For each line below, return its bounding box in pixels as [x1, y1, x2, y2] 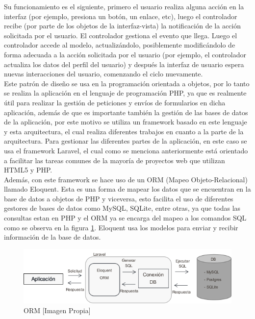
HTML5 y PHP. [4, 165, 52, 175]
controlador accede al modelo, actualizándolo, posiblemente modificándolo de [4, 40, 235, 50]
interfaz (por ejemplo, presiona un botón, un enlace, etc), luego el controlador [4, 11, 237, 21]
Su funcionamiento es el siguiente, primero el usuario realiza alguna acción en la [4, 1, 244, 11]
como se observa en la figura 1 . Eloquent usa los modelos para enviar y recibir [4, 222, 238, 232]
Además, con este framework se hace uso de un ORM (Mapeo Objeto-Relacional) [4, 174, 248, 184]
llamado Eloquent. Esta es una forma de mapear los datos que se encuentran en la [4, 184, 251, 194]
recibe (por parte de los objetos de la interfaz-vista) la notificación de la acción [4, 21, 241, 31]
